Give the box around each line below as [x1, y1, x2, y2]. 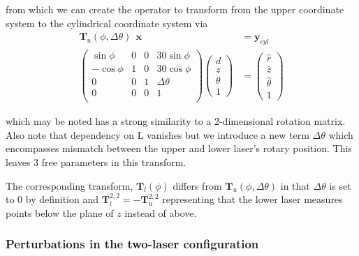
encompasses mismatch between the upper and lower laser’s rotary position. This [6, 141, 352, 156]
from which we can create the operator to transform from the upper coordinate [6, 2, 344, 16]
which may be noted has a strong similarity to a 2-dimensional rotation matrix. [6, 114, 346, 128]
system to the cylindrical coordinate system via [6, 15, 208, 30]
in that [280, 178, 310, 193]
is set [329, 178, 351, 193]
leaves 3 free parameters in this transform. [6, 155, 186, 170]
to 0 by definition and [6, 192, 99, 206]
